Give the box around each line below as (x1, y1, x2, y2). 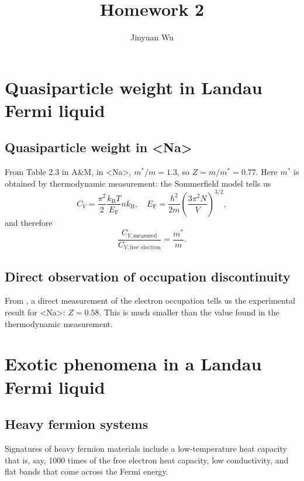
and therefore (5, 216, 53, 228)
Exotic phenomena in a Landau (5, 352, 262, 376)
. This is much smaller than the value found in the (99, 305, 279, 318)
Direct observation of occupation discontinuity (5, 267, 291, 285)
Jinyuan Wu (130, 31, 174, 43)
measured (133, 232, 157, 239)
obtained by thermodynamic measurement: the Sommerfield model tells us (5, 177, 271, 189)
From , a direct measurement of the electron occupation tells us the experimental (5, 294, 295, 307)
